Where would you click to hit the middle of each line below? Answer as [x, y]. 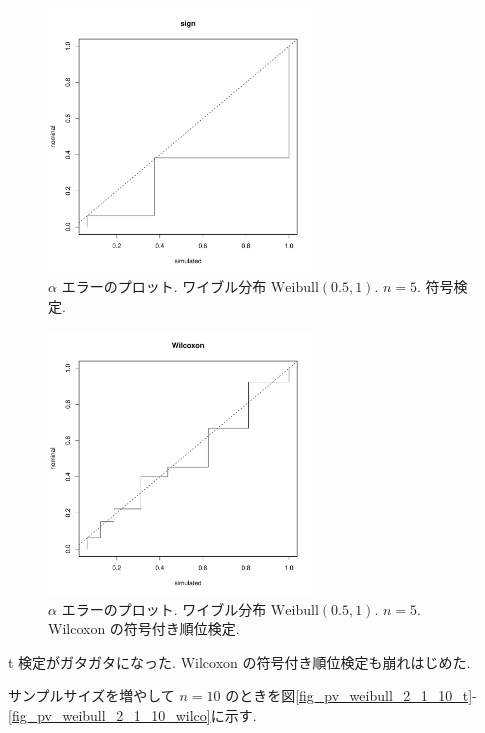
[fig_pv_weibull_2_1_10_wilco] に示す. [132, 714]
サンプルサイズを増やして [91, 695]
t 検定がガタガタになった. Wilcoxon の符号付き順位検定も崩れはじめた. [239, 661]
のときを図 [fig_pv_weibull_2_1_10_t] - [351, 695]
